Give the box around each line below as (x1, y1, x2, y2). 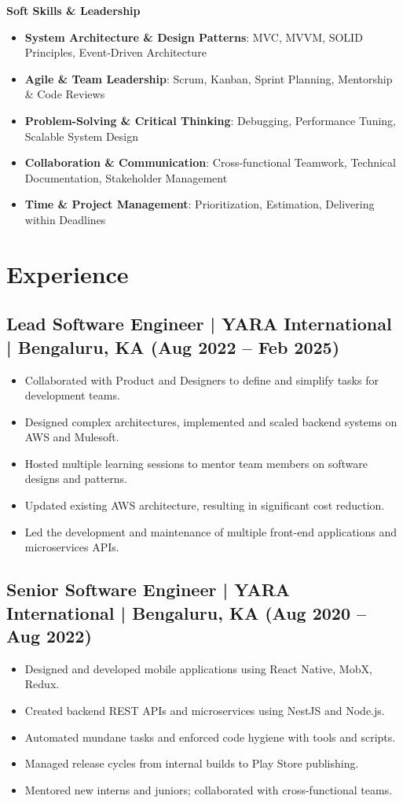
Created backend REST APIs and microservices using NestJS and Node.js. (24, 702, 385, 719)
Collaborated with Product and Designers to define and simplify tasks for (24, 371, 379, 388)
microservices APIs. (24, 539, 119, 555)
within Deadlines (24, 211, 106, 227)
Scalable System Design (24, 127, 139, 144)
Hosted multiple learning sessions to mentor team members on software (24, 455, 368, 471)
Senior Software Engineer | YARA (6, 577, 291, 602)
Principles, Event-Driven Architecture (24, 44, 207, 61)
